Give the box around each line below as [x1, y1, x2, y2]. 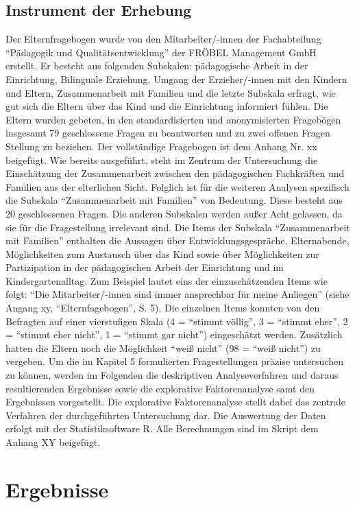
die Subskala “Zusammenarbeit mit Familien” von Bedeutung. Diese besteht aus [5, 193, 343, 207]
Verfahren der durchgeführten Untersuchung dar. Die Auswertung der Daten [5, 408, 326, 422]
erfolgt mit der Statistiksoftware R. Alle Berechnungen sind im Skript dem [5, 421, 319, 436]
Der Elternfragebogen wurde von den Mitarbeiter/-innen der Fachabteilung [5, 32, 321, 46]
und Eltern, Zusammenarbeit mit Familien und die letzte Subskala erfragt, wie [5, 85, 336, 99]
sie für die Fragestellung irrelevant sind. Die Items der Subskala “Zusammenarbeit [5, 220, 350, 234]
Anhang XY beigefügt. [5, 435, 101, 449]
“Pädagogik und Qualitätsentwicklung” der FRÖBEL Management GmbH [5, 45, 317, 59]
